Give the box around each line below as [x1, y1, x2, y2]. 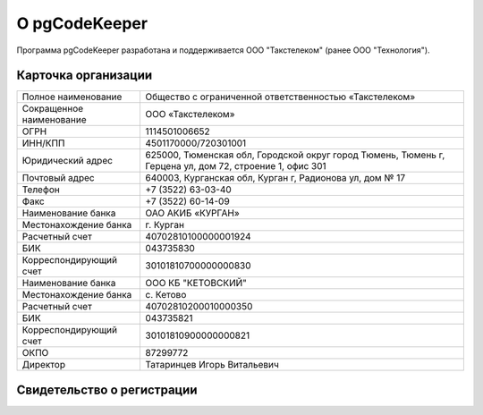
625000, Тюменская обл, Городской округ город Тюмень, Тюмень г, [145, 148, 445, 161]
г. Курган [145, 219, 185, 232]
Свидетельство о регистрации [16, 382, 198, 397]
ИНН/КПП [21, 137, 65, 149]
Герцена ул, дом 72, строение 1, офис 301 [145, 160, 326, 173]
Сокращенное [21, 103, 84, 115]
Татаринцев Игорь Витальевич [145, 359, 279, 371]
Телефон [21, 183, 60, 196]
